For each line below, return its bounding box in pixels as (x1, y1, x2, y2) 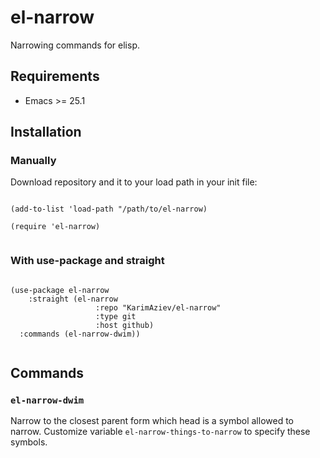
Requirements (10, 68, 100, 85)
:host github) (95, 320, 155, 330)
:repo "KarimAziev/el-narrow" (95, 302, 222, 313)
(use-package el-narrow (10, 285, 110, 295)
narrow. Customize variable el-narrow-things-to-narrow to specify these (10, 426, 311, 438)
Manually (10, 154, 57, 168)
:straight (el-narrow (28, 294, 118, 304)
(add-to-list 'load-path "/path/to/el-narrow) (10, 204, 208, 215)
